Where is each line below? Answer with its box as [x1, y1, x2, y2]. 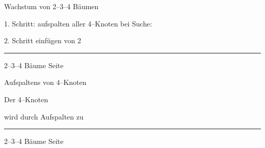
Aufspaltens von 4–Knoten [4, 77, 87, 87]
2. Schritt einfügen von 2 [4, 35, 81, 46]
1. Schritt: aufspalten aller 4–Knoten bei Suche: [4, 18, 152, 28]
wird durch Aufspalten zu [4, 111, 84, 122]
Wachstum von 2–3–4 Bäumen [4, 1, 99, 11]
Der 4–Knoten [4, 94, 48, 104]
